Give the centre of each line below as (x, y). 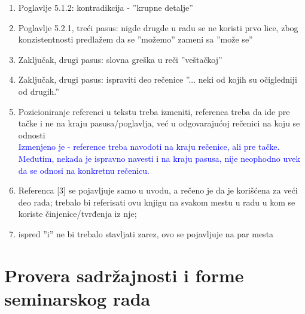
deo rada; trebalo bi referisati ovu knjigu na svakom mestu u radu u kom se (157, 202)
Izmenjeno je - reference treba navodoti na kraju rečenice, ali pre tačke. (149, 147)
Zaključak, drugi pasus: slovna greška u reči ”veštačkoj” (120, 59)
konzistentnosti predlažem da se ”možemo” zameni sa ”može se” (135, 39)
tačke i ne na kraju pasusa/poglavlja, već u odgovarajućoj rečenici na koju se (159, 123)
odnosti (32, 135)
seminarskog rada (77, 298)
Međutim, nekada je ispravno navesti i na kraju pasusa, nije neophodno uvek (159, 158)
